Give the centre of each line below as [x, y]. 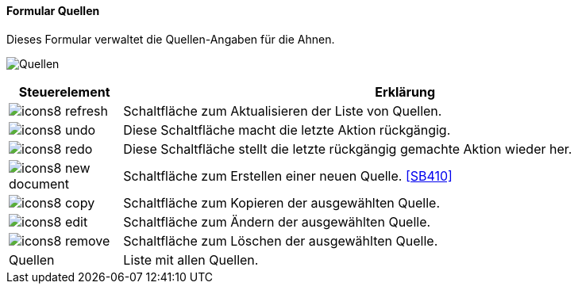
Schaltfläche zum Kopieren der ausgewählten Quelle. [282, 202]
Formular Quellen [53, 11]
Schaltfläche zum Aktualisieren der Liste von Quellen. [283, 111]
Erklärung [405, 92]
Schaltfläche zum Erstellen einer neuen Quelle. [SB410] [288, 176]
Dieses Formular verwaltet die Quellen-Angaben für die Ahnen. [171, 39]
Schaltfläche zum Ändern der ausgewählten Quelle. [277, 221]
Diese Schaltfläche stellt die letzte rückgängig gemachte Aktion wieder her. [348, 149]
